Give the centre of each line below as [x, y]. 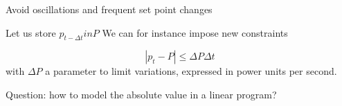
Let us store [31, 32]
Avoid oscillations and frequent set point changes [109, 9]
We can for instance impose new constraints [195, 32]
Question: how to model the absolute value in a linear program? [141, 94]
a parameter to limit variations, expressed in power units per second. [191, 71]
